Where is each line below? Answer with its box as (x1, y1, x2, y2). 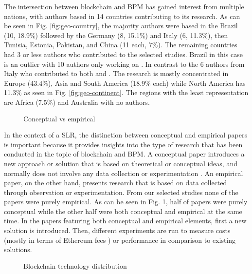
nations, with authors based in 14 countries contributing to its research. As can (4, 11, 240, 21)
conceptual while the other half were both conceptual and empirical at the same (4, 206, 242, 216)
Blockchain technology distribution (23, 260, 127, 271)
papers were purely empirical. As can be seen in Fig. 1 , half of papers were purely (4, 196, 248, 207)
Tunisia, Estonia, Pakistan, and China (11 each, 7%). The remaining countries (4, 39, 237, 50)
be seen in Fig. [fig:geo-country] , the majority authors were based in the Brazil (4, 20, 238, 31)
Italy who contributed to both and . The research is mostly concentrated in (4, 68, 229, 78)
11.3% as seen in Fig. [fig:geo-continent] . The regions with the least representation (4, 87, 249, 98)
